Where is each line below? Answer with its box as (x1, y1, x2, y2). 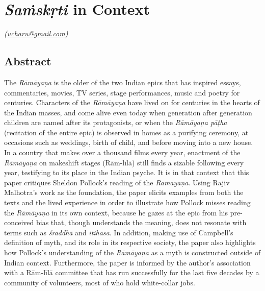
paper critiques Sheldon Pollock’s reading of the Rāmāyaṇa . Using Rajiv (4, 177, 230, 187)
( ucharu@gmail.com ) (4, 28, 68, 39)
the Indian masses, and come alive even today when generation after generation (4, 107, 252, 117)
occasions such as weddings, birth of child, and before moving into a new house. (4, 137, 253, 148)
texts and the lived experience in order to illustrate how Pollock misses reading (4, 197, 251, 208)
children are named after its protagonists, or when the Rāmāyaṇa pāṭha (4, 117, 227, 128)
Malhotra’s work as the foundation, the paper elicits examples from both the (4, 187, 244, 198)
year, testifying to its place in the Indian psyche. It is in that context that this (4, 167, 249, 178)
